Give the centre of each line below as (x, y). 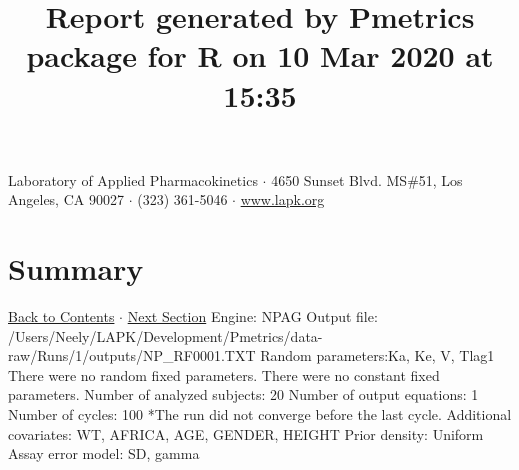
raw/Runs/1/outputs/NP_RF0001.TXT (132, 355)
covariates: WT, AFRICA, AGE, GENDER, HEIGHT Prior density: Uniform (246, 433)
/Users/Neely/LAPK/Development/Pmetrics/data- (165, 335)
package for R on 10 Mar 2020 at (260, 55)
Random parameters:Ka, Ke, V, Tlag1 (377, 355)
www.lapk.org (282, 199)
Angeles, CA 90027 (66, 199)
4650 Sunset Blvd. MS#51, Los (367, 179)
